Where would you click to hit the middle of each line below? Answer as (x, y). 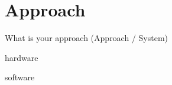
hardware (22, 57)
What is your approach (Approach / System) (87, 38)
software (20, 77)
